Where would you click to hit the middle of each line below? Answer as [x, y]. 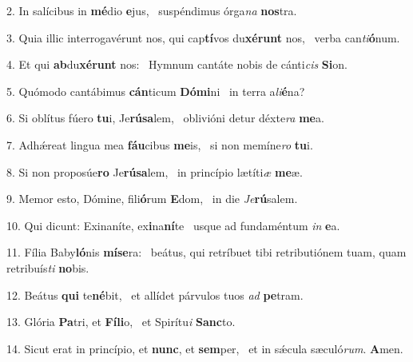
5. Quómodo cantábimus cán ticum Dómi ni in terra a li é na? [156, 91]
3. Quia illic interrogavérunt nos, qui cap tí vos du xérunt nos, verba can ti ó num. [203, 37]
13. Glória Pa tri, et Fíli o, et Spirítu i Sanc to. [121, 322]
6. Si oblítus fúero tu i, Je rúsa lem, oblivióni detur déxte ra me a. [165, 118]
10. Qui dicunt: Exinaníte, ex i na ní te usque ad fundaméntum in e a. [173, 225]
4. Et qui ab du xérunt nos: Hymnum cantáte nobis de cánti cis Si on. [177, 64]
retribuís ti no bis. [48, 267]
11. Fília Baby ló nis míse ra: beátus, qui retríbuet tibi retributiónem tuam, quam [206, 252]
